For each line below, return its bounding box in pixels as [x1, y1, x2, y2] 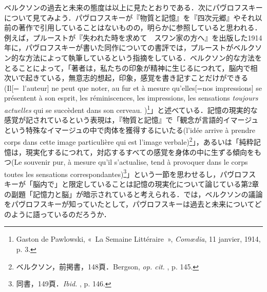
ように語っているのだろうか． [11, 208, 111, 219]
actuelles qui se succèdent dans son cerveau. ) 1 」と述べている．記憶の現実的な [4, 103, 258, 115]
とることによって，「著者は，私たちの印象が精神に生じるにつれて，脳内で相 [4, 62, 258, 73]
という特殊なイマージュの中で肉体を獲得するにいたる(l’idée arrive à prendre [4, 124, 255, 135]
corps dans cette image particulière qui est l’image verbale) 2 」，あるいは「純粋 [4, 135, 254, 147]
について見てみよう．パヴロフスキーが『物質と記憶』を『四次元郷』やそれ [4, 12, 255, 23]
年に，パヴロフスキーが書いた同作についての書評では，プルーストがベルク [4, 42, 255, 53]
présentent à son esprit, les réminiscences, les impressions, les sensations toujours [4, 92, 258, 103]
